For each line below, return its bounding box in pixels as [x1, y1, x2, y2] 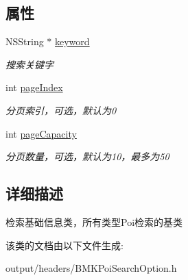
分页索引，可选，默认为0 [5, 103, 117, 117]
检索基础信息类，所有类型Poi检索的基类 [5, 214, 183, 229]
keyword [55, 34, 90, 49]
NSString [5, 34, 44, 49]
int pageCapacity [5, 126, 77, 140]
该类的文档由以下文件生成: [5, 238, 124, 252]
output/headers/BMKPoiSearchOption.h [5, 261, 177, 275]
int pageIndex [5, 80, 63, 94]
